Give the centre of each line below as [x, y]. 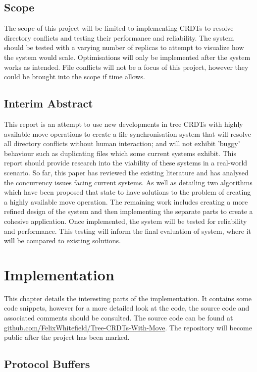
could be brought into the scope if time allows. [75, 77]
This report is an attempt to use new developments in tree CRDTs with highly [124, 124]
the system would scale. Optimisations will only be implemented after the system [127, 57]
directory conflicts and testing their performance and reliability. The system [119, 37]
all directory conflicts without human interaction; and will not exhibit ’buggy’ [122, 143]
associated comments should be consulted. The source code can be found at [119, 318]
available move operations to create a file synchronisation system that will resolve [128, 133]
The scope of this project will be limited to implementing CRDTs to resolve [119, 28]
